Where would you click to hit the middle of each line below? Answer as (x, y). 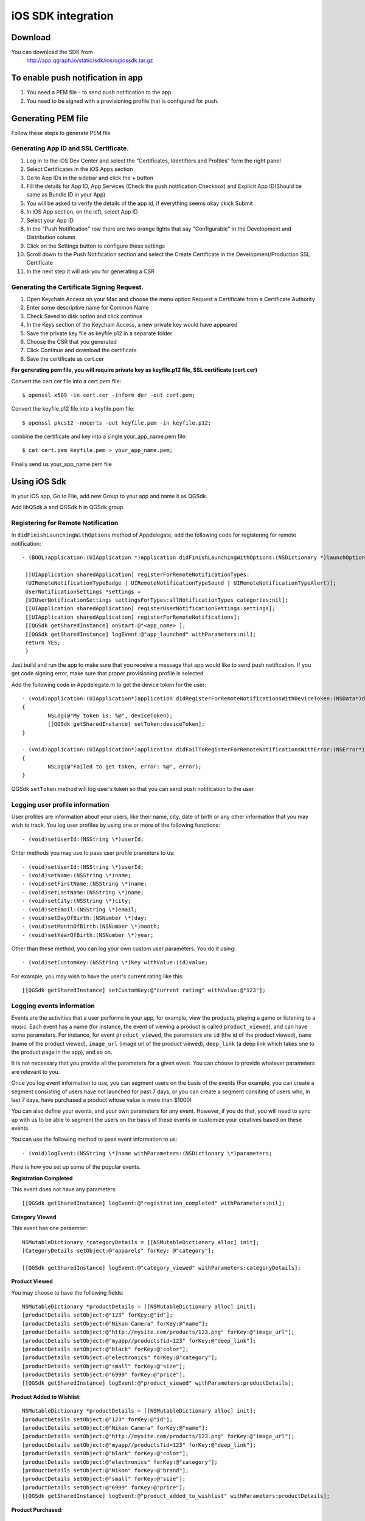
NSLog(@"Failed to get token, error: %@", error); (125, 767)
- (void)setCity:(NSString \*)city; (77, 901)
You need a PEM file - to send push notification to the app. (100, 92)
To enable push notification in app (77, 78)
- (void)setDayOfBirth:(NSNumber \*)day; (85, 918)
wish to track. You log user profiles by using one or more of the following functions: (116, 825)
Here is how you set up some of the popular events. (76, 1167)
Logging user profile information (60, 804)
